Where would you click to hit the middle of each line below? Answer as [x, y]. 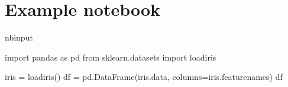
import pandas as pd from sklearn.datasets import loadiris [111, 57]
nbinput [19, 37]
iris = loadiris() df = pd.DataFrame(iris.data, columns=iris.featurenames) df [144, 77]
